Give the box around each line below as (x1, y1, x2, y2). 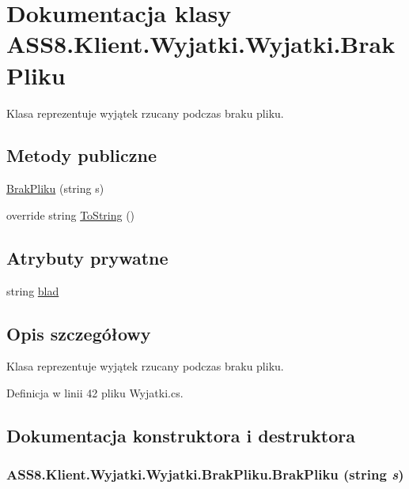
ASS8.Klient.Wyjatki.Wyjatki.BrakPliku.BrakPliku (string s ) (6, 465, 404, 484)
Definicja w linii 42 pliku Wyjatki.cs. (6, 385, 184, 401)
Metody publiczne (6, 143, 157, 167)
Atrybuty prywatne (6, 245, 169, 269)
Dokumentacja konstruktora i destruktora (6, 423, 355, 448)
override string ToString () (6, 206, 135, 223)
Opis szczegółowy (6, 321, 151, 345)
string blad (6, 282, 59, 299)
